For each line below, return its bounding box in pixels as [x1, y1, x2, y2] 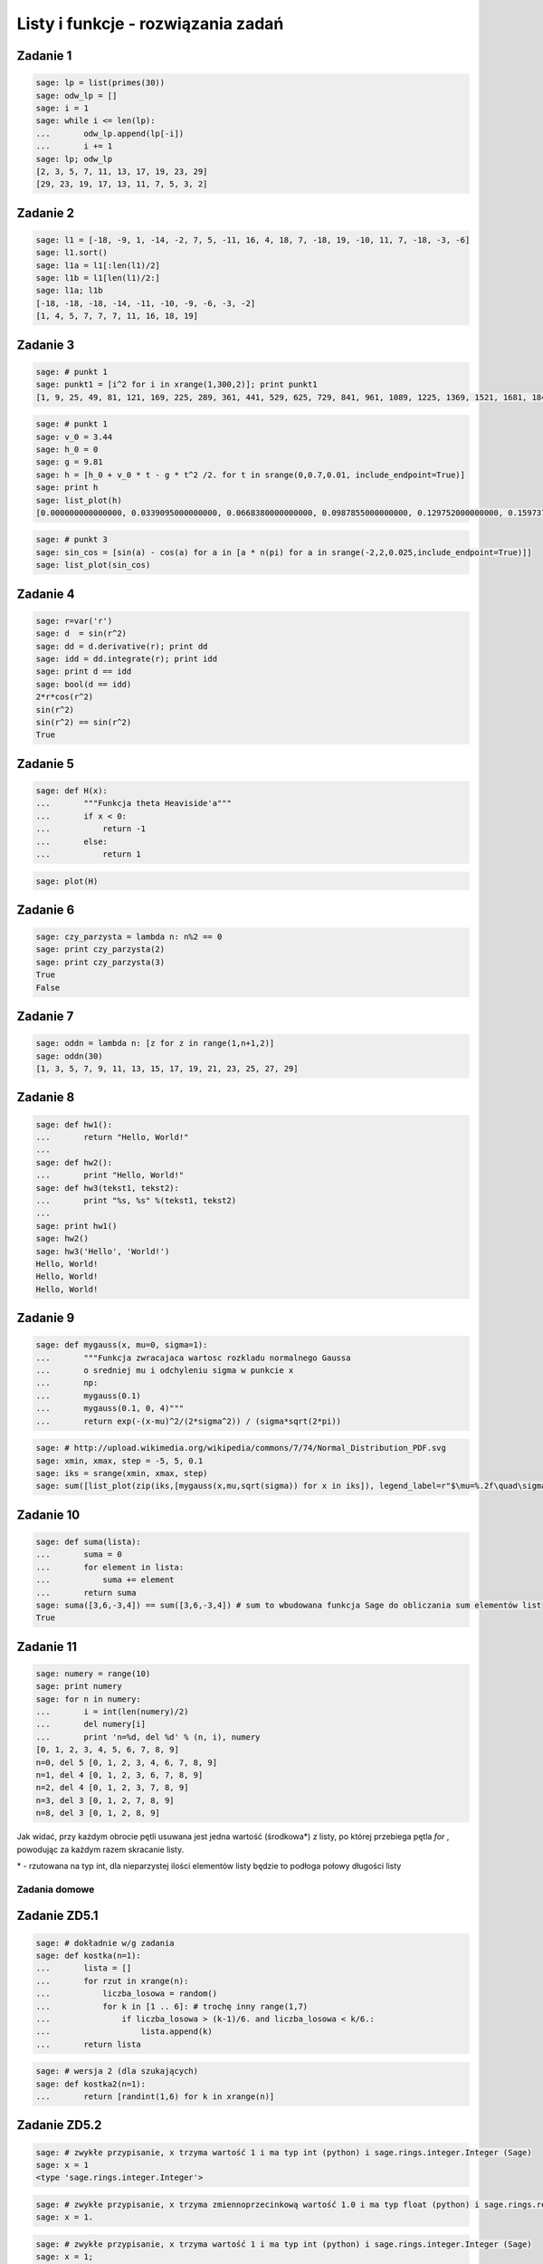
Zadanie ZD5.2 [16, 2117, 102, 2133]
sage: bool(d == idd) [35, 679, 132, 689]
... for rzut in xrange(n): [35, 1975, 189, 1986]
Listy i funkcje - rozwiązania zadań [16, 14, 284, 34]
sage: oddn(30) [35, 1050, 103, 1061]
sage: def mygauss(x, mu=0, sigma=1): [35, 1340, 208, 1350]
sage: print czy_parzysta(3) [35, 956, 166, 967]
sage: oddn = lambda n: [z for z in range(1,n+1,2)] [35, 1038, 275, 1049]
